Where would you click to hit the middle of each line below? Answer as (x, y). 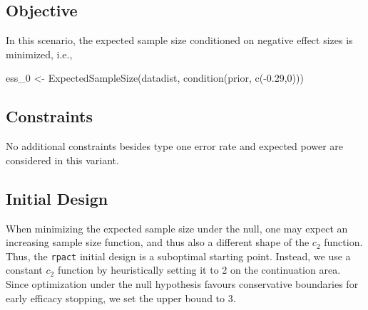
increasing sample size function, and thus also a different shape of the (158, 242)
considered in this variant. (62, 160)
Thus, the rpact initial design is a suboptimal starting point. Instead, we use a (178, 256)
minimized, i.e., (39, 54)
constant (24, 270)
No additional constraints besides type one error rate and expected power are (175, 146)
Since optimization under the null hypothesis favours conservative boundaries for (182, 284)
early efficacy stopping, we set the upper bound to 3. (121, 298)
